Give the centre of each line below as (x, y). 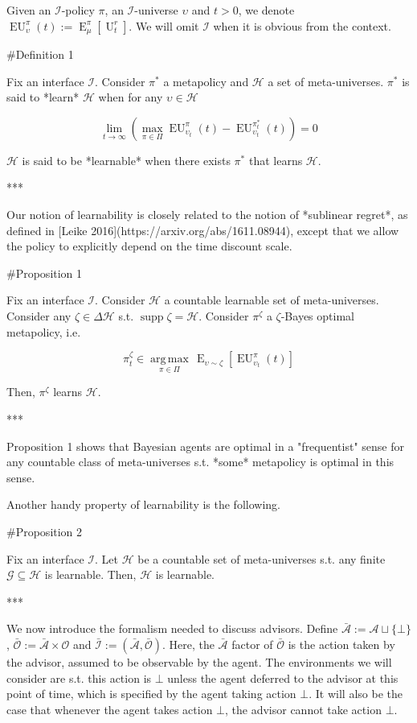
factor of (252, 644)
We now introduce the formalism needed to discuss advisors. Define (172, 628)
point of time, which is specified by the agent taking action (151, 694)
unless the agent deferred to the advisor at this (283, 678)
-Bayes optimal (317, 315)
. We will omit (164, 25)
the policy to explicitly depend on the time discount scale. (149, 246)
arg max (170, 359)
